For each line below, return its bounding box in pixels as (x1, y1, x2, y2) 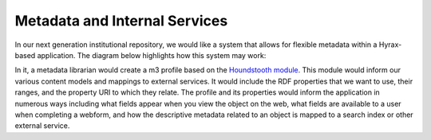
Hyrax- (378, 40, 402, 49)
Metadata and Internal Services (14, 12, 228, 29)
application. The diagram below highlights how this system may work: (37, 50, 267, 60)
